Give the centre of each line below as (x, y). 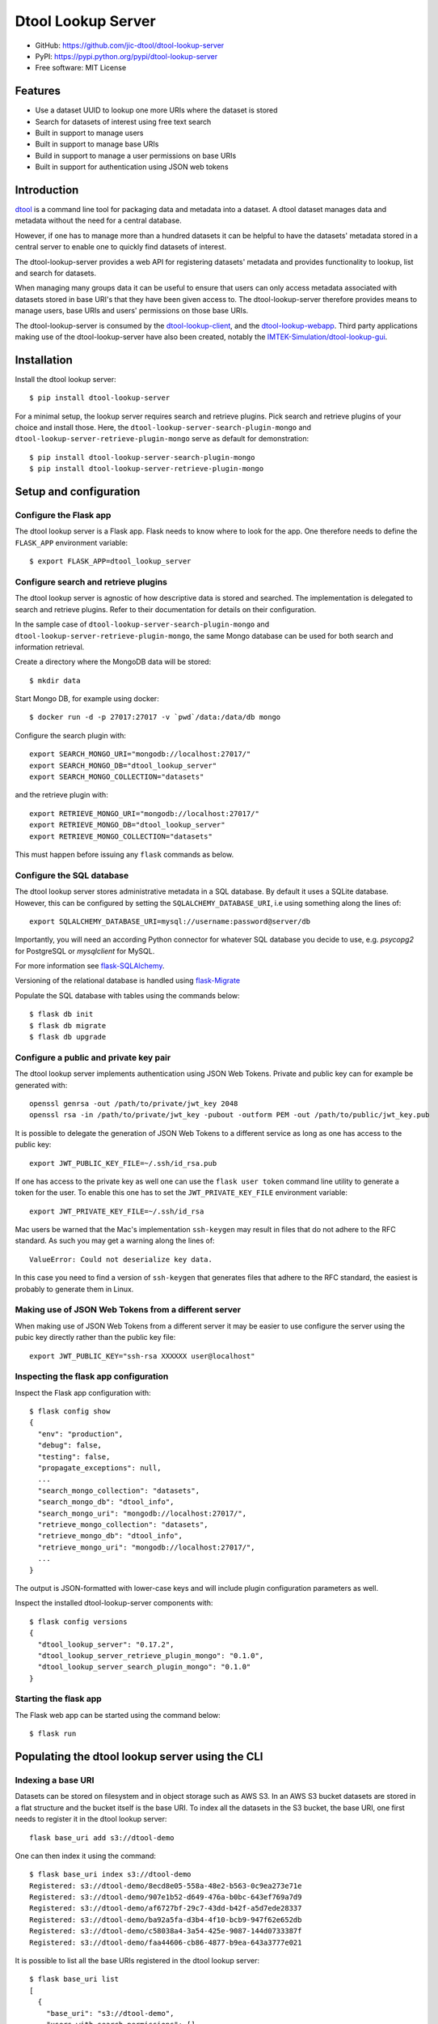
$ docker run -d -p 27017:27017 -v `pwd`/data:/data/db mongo (155, 717)
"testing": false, (74, 1456)
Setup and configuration (78, 492)
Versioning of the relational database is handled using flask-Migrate (128, 980)
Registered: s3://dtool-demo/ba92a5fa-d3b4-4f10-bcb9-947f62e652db (166, 1920)
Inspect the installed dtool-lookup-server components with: (114, 1603)
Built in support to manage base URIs (97, 144)
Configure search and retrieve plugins (91, 581)
